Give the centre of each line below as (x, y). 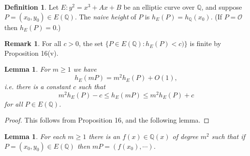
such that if (228, 136)
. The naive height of (105, 16)
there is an (104, 136)
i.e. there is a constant (38, 86)
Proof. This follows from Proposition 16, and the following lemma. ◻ (107, 120)
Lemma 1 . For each (35, 136)
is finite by (206, 43)
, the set (91, 43)
